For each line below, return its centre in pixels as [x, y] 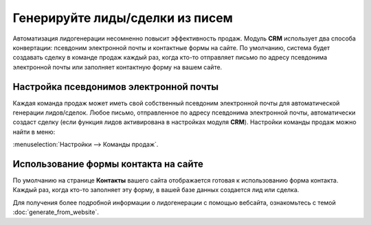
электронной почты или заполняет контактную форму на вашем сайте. [117, 67]
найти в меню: [34, 132]
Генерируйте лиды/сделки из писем [123, 18]
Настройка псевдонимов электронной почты [116, 87]
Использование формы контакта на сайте [108, 164]
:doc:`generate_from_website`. [56, 212]
